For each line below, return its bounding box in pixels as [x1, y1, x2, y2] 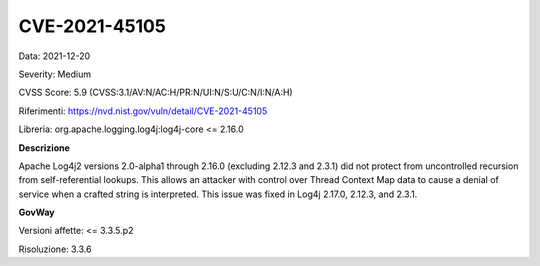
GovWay [18, 206, 55, 219]
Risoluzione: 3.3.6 [18, 243, 92, 255]
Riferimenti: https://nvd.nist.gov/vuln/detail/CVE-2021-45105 [18, 105, 268, 117]
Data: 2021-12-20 [18, 50, 91, 62]
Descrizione [18, 141, 70, 154]
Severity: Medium [18, 68, 92, 80]
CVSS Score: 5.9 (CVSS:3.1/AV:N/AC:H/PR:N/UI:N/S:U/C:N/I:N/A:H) [18, 86, 294, 99]
